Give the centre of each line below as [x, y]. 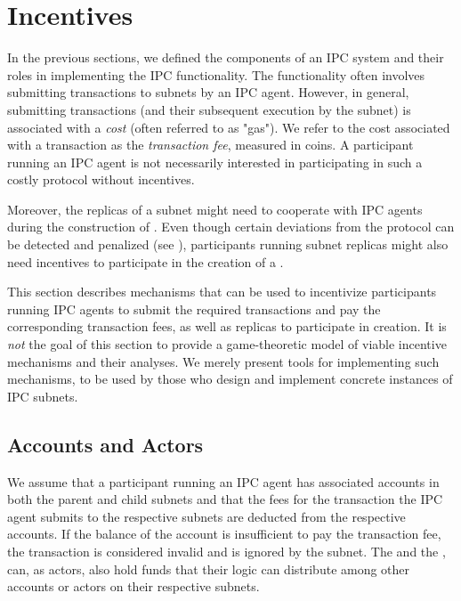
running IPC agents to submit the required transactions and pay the [194, 309]
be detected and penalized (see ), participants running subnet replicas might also [228, 244]
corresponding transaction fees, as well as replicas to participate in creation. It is [227, 326]
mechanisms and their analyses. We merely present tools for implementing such [223, 361]
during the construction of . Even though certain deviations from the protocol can [231, 227]
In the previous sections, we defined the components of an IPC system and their [226, 57]
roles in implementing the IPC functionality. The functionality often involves [216, 74]
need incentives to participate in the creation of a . [146, 261]
